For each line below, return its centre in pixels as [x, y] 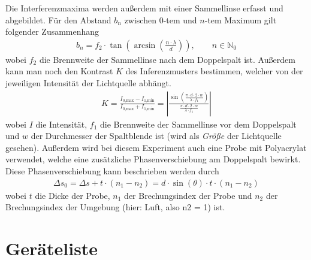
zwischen [140, 19]
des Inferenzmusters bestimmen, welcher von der [214, 71]
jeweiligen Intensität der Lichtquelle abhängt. [88, 83]
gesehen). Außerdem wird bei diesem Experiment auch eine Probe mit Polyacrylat [156, 147]
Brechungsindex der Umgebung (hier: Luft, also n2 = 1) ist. [115, 207]
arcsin [145, 45]
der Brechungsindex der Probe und [188, 195]
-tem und [180, 19]
